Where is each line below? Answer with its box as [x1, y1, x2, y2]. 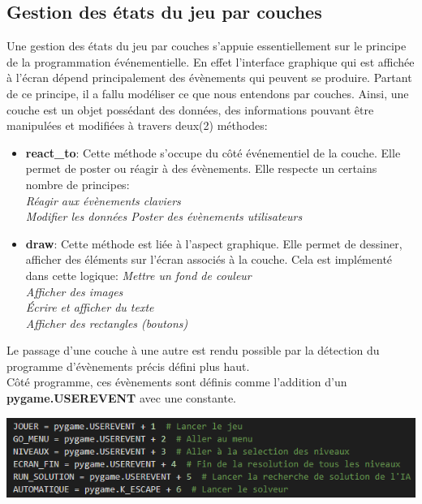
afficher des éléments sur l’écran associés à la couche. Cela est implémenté [25, 251, 393, 268]
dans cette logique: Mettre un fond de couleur [25, 266, 252, 283]
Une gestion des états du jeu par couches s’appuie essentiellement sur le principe [6, 37, 407, 54]
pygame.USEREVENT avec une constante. [6, 390, 236, 407]
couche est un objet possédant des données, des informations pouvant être [6, 101, 374, 118]
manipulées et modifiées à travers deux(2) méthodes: [6, 117, 268, 134]
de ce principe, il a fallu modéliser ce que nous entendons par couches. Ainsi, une [6, 84, 409, 101]
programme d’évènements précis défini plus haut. [6, 357, 250, 374]
